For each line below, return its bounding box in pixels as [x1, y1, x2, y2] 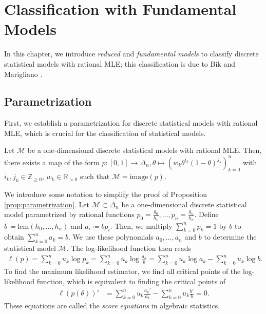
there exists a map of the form [4, 156, 100, 167]
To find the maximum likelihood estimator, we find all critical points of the [4, 266, 241, 277]
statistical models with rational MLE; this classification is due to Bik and [4, 58, 235, 69]
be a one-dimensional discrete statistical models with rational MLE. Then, [27, 145, 262, 155]
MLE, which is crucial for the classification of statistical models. [4, 127, 206, 138]
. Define [194, 209, 219, 220]
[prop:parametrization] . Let [4, 199, 90, 209]
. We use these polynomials [68, 231, 154, 242]
